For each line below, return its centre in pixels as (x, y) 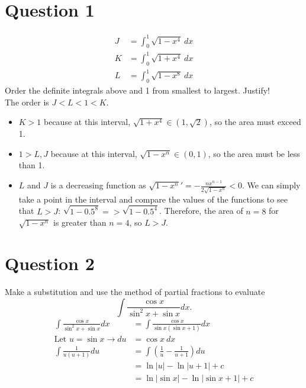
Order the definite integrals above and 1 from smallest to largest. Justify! (137, 90)
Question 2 (50, 263)
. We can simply (271, 185)
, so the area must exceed (255, 122)
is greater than (80, 222)
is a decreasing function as (98, 185)
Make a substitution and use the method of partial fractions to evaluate (135, 291)
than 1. (32, 165)
